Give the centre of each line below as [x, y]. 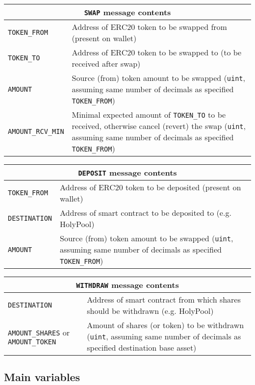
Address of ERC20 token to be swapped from [149, 27]
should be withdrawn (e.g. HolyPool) [150, 311]
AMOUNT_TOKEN [32, 342]
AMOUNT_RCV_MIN [36, 131]
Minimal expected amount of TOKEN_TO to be [149, 115]
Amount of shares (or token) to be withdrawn [166, 325]
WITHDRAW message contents [127, 285]
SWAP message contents [127, 12]
